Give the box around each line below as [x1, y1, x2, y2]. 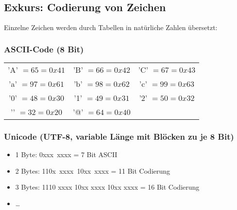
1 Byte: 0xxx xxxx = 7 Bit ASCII [15, 149, 118, 160]
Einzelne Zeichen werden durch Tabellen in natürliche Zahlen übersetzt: [4, 22, 218, 32]
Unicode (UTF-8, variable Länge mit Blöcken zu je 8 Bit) [4, 130, 234, 142]
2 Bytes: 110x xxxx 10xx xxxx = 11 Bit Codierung [15, 165, 170, 176]
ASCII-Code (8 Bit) [4, 43, 84, 55]
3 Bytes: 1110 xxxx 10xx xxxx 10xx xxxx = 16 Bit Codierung [15, 182, 200, 192]
